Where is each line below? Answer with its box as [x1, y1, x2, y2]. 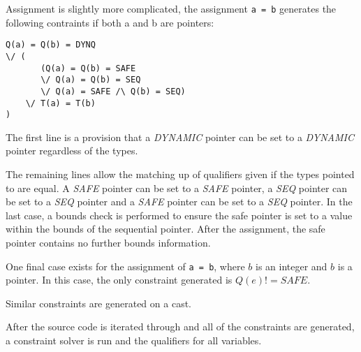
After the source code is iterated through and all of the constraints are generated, [6, 319, 355, 334]
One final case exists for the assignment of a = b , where [6, 258, 245, 273]
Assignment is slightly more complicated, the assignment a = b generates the [6, 1, 337, 15]
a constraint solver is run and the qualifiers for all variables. [6, 333, 262, 348]
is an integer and [256, 258, 327, 273]
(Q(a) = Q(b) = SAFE [40, 63, 136, 73]
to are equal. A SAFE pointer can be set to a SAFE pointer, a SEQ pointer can [6, 180, 348, 195]
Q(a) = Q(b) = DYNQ [6, 40, 96, 50]
